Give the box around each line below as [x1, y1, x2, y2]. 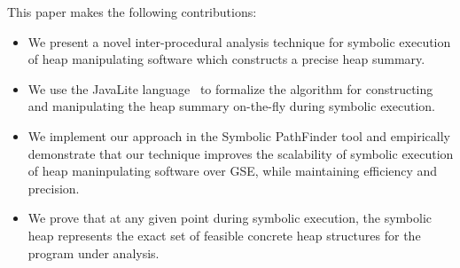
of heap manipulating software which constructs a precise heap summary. [27, 50, 425, 68]
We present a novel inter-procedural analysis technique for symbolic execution [27, 32, 451, 51]
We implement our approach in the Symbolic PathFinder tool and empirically [27, 126, 451, 145]
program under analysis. [27, 243, 160, 262]
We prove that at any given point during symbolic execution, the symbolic [27, 209, 433, 227]
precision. [27, 178, 80, 197]
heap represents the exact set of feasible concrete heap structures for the [27, 225, 421, 244]
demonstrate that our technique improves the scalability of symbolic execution [27, 144, 454, 162]
